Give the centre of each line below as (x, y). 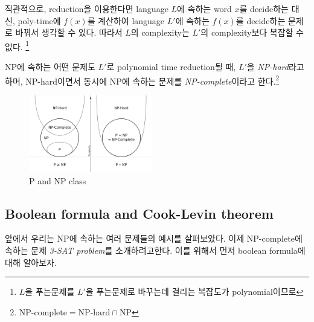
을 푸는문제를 (50, 291)
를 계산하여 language (126, 20)
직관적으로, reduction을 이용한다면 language (87, 8)
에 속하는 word (204, 8)
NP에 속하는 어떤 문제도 (50, 67)
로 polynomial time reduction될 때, (171, 67)
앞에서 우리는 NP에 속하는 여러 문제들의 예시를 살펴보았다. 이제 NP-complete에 (154, 238)
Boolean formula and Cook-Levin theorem (139, 213)
